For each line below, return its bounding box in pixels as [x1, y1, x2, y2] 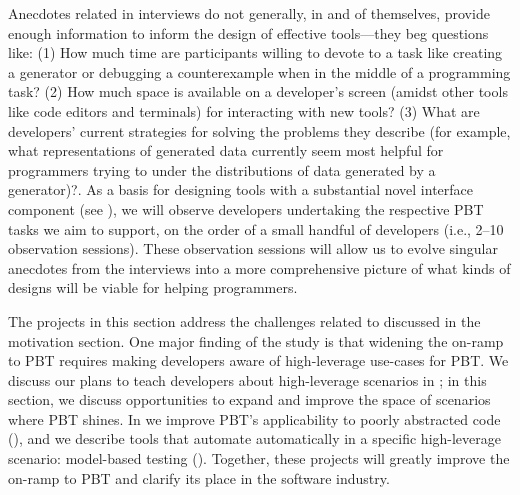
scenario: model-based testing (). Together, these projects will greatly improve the [8, 448, 510, 469]
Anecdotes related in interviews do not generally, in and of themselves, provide [8, 3, 490, 23]
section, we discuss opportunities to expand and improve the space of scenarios [8, 389, 491, 410]
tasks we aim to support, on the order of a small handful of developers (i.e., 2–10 [8, 218, 504, 239]
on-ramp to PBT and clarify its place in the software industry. [8, 467, 390, 488]
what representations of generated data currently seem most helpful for [8, 140, 444, 161]
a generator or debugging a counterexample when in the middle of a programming [8, 61, 511, 82]
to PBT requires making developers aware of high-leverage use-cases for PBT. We [8, 350, 509, 371]
